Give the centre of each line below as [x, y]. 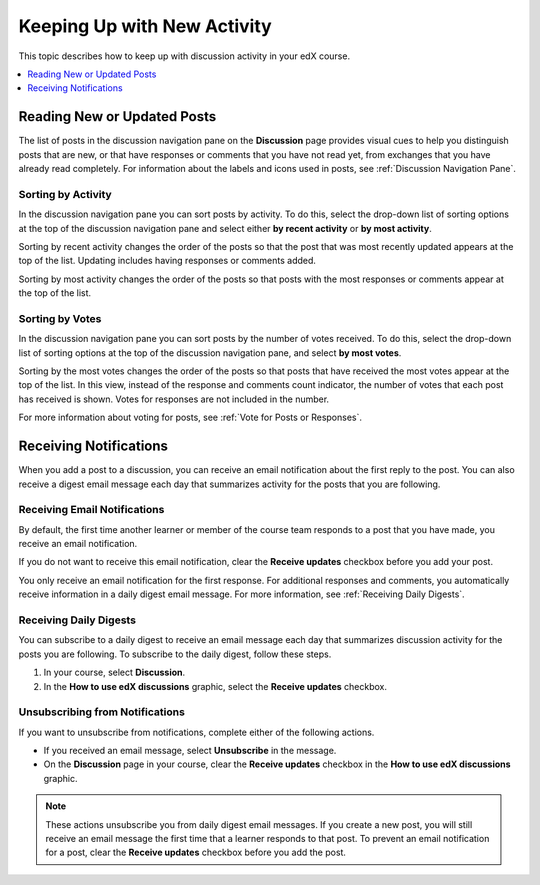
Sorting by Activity [65, 194]
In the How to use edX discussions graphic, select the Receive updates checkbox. [215, 686]
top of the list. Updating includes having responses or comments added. [167, 261]
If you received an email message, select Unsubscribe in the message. [190, 751]
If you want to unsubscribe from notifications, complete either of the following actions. [196, 732]
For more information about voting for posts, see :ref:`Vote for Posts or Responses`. [190, 417]
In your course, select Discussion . [114, 672]
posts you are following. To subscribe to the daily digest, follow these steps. [175, 654]
